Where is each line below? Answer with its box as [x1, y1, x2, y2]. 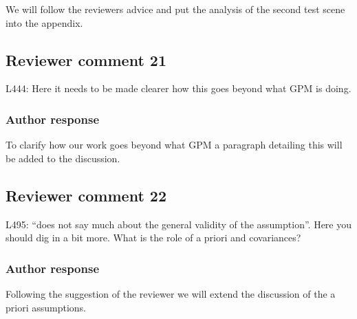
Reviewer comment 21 [6, 49, 166, 70]
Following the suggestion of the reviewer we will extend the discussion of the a [6, 287, 336, 300]
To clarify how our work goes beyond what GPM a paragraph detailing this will [6, 137, 343, 152]
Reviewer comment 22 [6, 184, 166, 206]
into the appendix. [6, 15, 83, 30]
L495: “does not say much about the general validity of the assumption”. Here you [6, 217, 352, 231]
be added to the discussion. [6, 151, 120, 165]
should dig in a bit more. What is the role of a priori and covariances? [6, 230, 301, 245]
